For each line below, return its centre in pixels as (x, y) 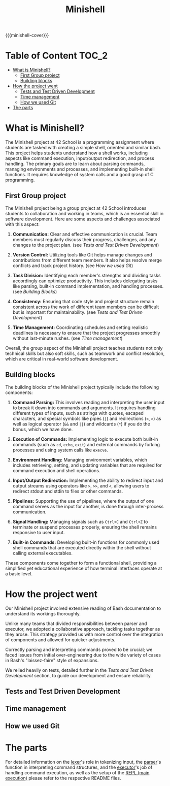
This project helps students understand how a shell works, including (77, 153)
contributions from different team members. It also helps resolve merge (87, 260)
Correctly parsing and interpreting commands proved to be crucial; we (79, 649)
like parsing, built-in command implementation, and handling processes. (88, 286)
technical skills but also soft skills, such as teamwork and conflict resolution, (85, 353)
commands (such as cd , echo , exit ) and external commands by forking (86, 444)
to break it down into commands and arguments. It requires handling (84, 408)
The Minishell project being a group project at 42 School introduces (76, 208)
